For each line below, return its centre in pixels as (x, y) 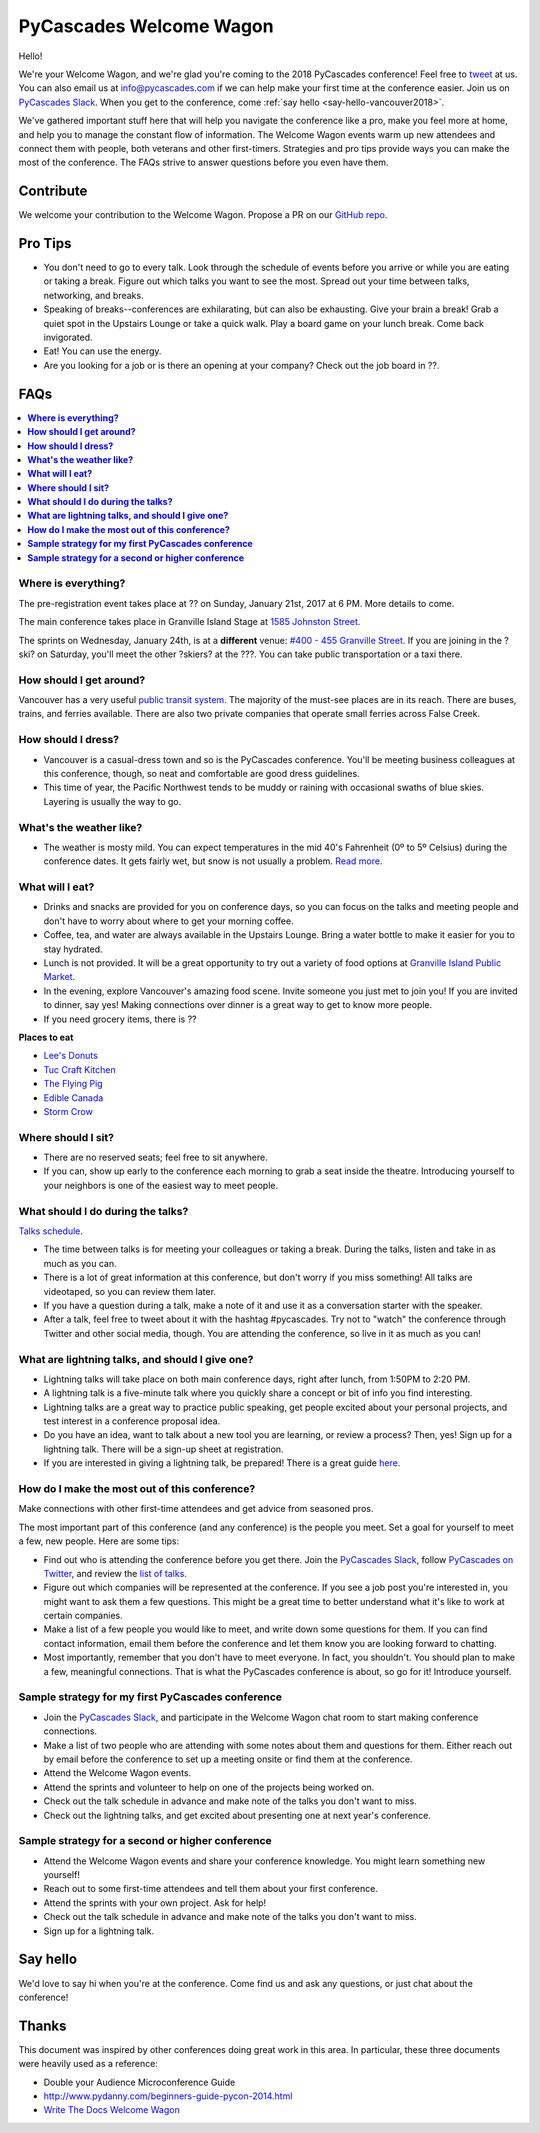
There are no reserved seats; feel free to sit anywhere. (156, 1157)
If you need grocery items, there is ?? (120, 1019)
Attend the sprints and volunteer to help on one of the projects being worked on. (209, 1787)
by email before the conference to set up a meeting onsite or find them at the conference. (228, 1759)
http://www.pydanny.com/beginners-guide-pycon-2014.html (168, 2096)
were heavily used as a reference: (88, 2064)
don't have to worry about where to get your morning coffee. (168, 921)
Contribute (53, 191)
